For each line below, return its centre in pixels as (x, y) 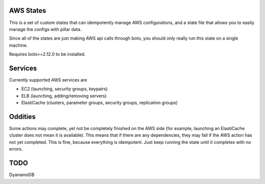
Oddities (22, 117)
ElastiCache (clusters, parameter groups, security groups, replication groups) (99, 103)
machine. (18, 45)
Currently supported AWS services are (48, 80)
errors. (16, 149)
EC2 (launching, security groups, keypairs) (65, 89)
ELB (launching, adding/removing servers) (64, 96)
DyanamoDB (22, 175)
